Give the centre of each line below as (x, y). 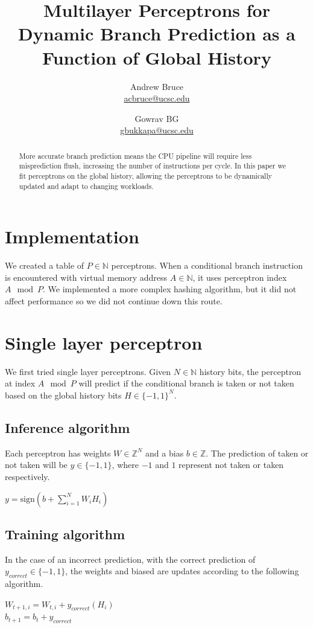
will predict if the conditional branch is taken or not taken (186, 383)
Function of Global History (157, 57)
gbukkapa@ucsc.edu (157, 130)
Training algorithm (65, 533)
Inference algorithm (68, 427)
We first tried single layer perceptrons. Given (88, 371)
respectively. (27, 476)
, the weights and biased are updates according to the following (182, 571)
